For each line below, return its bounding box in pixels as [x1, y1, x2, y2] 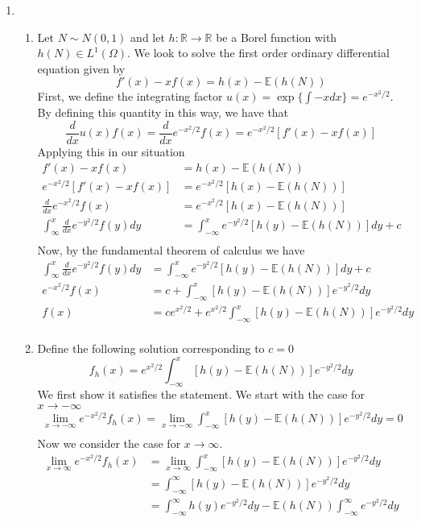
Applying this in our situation [37, 143, 185, 160]
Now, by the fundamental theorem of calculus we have [37, 242, 305, 259]
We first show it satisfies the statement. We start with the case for [37, 386, 365, 403]
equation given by [37, 60, 126, 77]
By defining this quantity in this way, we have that [37, 104, 289, 121]
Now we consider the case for [37, 435, 181, 452]
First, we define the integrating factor [37, 88, 223, 105]
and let [130, 28, 165, 45]
